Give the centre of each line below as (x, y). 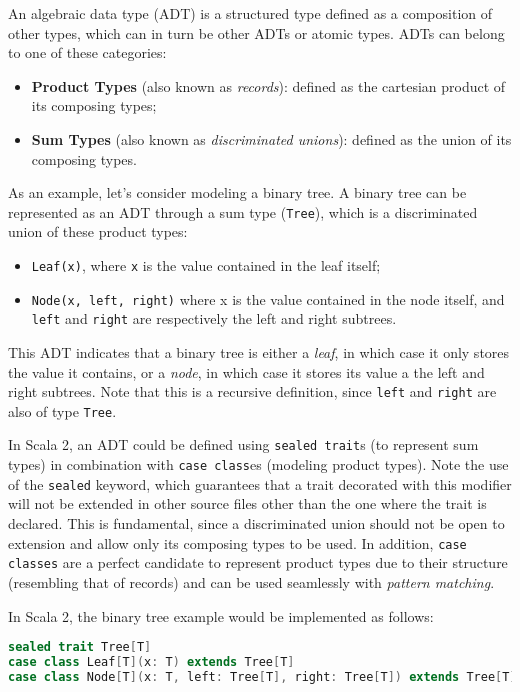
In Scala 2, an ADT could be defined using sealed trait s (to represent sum (243, 444)
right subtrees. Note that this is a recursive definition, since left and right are (252, 391)
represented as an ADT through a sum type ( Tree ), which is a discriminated (243, 211)
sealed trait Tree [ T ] (80, 647)
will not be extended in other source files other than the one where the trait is (247, 503)
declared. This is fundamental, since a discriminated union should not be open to (256, 523)
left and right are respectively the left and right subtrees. (214, 318)
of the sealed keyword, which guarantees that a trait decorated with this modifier (260, 483)
